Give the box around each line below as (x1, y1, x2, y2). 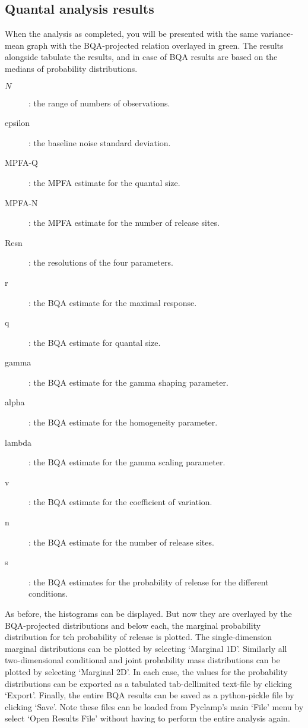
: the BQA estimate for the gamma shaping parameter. (28, 376, 228, 388)
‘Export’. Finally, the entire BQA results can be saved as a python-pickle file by (5, 689, 294, 701)
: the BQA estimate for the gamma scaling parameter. (28, 456, 226, 468)
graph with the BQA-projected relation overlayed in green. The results (27, 39, 284, 51)
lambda (5, 436, 32, 448)
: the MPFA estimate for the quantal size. (28, 176, 180, 188)
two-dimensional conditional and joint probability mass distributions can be (5, 654, 280, 666)
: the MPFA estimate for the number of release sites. (28, 216, 220, 229)
